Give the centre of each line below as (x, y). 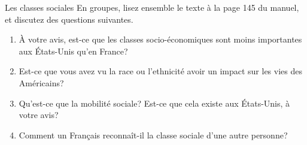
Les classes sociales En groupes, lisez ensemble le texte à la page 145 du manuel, (152, 7)
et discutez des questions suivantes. (69, 19)
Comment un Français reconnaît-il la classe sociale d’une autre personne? (153, 135)
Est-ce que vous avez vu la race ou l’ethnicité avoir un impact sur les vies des (160, 71)
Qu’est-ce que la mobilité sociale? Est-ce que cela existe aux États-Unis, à (154, 103)
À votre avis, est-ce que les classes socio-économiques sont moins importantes (160, 39)
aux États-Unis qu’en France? (73, 51)
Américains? (41, 82)
